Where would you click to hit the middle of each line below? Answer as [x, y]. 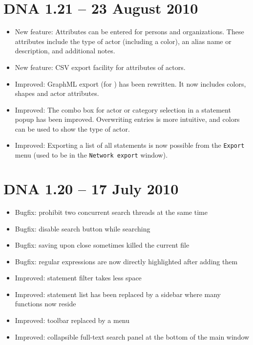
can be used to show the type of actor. [72, 128]
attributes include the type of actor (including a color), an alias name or [123, 41]
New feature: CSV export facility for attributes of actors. [100, 67]
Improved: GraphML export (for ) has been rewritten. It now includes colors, [130, 83]
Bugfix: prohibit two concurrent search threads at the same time [111, 212]
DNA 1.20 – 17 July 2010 [91, 188]
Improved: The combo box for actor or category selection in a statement [123, 109]
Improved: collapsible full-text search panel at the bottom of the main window [132, 336]
